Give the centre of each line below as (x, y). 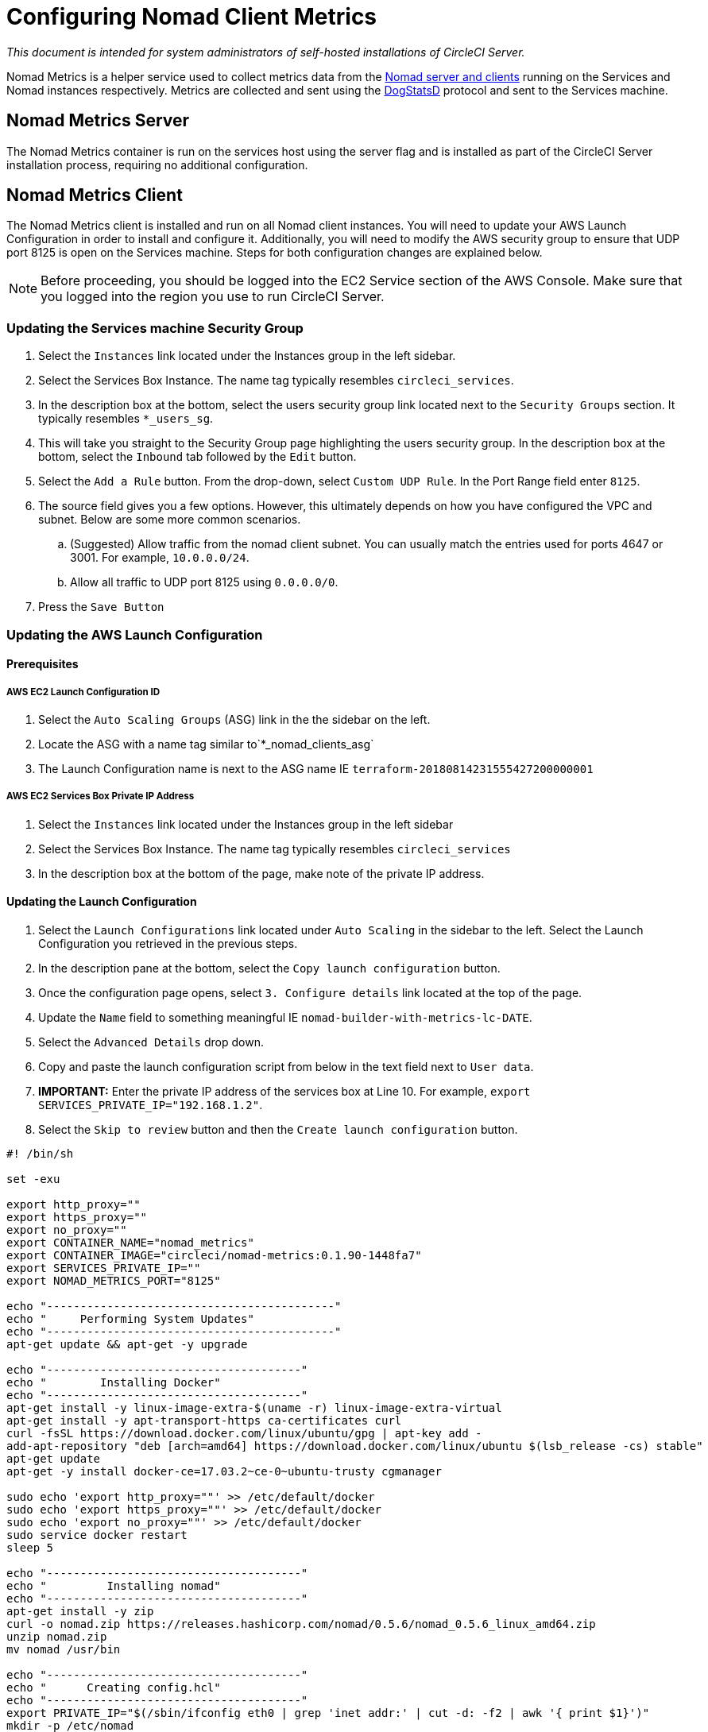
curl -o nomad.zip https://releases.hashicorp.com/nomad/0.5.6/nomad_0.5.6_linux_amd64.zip (301, 1624)
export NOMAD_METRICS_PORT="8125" (114, 1280)
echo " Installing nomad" (114, 1585)
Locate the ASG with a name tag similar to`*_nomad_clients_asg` (206, 744)
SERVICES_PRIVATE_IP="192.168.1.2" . (151, 1104)
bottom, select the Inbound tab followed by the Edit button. (197, 457)
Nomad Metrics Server (98, 121)
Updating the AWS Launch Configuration (135, 634)
